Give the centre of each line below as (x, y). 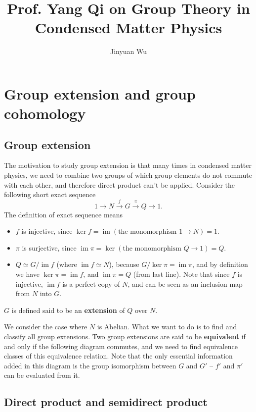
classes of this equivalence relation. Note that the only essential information (118, 356)
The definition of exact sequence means (64, 214)
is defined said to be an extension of (68, 310)
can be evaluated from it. (42, 375)
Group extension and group (100, 93)
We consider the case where (46, 327)
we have (27, 274)
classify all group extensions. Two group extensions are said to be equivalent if (125, 336)
